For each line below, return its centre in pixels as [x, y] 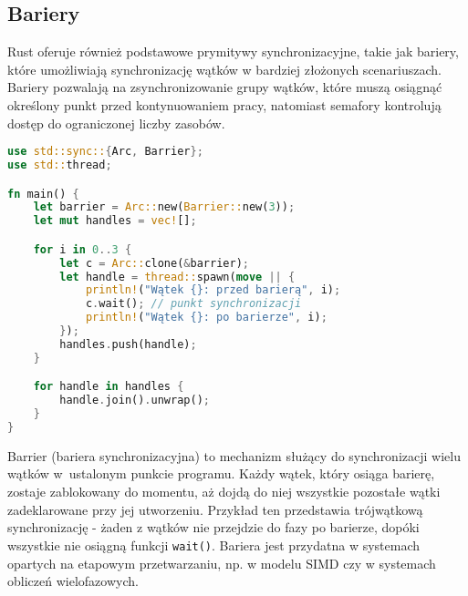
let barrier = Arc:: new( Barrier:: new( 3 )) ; [164, 207]
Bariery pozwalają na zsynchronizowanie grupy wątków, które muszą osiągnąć [225, 87]
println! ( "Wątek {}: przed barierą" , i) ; [213, 290]
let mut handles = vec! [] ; [115, 221]
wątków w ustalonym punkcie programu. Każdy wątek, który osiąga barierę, [221, 473]
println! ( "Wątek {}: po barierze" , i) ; [206, 318]
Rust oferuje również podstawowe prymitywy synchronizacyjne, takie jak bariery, [233, 51]
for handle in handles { [109, 387]
